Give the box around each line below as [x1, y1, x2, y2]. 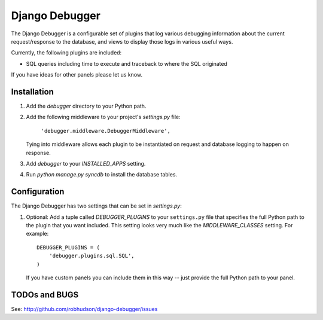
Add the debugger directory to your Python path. [26, 102, 147, 110]
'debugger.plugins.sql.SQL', [48, 252, 135, 260]
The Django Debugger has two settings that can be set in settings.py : [11, 202, 182, 209]
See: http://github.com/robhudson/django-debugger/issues [11, 305, 158, 312]
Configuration [11, 187, 65, 197]
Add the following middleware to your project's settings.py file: [26, 114, 181, 121]
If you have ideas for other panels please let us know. [11, 71, 143, 78]
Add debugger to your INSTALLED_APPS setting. [26, 160, 146, 167]
